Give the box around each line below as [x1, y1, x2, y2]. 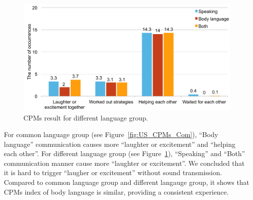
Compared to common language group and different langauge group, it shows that [4, 177, 250, 187]
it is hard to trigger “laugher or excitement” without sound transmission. [4, 167, 222, 178]
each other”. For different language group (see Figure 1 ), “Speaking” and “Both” [4, 148, 245, 159]
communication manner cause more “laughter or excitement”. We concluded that [4, 158, 245, 168]
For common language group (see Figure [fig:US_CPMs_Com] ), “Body [4, 129, 218, 140]
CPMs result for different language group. [23, 113, 148, 123]
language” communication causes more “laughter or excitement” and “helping [4, 139, 235, 149]
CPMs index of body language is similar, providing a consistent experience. [4, 186, 229, 197]
